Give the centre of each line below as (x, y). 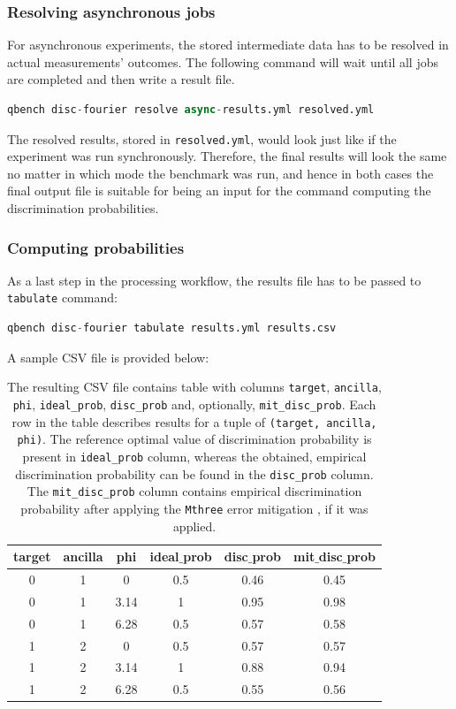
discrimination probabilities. (83, 208)
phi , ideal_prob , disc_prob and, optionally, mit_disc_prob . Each (194, 404)
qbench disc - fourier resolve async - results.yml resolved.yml (191, 110)
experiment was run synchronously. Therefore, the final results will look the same (227, 156)
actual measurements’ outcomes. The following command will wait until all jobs (223, 61)
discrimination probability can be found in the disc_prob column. (194, 473)
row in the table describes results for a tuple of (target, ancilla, (194, 421)
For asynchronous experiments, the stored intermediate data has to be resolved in (228, 45)
